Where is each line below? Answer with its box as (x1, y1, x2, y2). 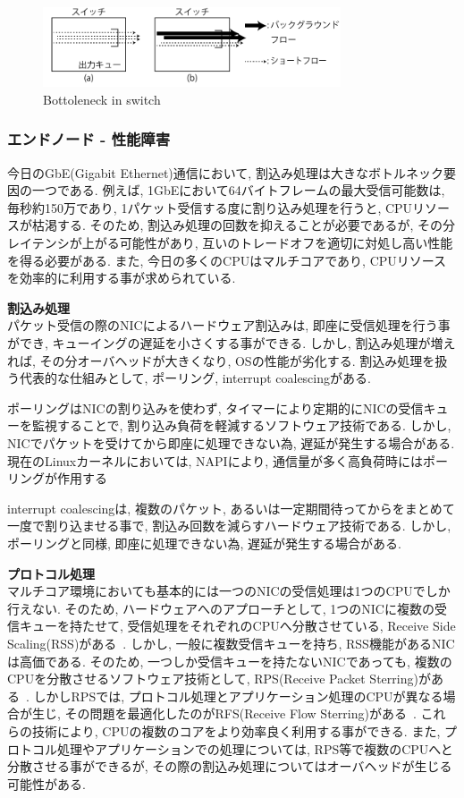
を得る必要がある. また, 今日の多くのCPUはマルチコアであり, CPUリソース (7, 250, 447, 269)
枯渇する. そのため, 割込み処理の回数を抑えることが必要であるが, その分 (31, 216, 456, 234)
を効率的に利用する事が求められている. (7, 268, 236, 287)
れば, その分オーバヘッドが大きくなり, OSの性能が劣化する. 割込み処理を (7, 351, 435, 369)
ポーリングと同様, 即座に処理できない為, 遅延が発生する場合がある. (7, 533, 401, 552)
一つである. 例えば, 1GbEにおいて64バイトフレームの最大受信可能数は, (31, 181, 445, 199)
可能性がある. (7, 774, 86, 793)
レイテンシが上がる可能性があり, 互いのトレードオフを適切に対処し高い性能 (7, 233, 453, 252)
